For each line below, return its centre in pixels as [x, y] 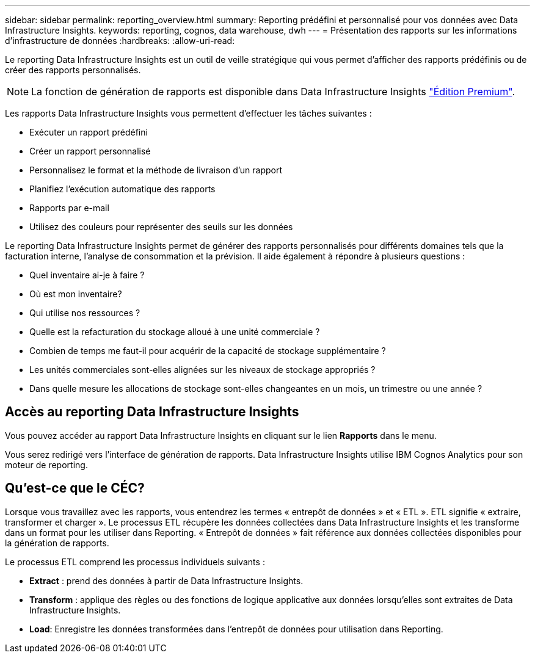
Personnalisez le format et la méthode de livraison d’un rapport [156, 170]
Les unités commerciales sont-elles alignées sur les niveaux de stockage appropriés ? [202, 370]
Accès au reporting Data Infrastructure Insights [152, 412]
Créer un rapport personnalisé [90, 151]
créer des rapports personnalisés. [73, 70]
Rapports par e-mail [69, 208]
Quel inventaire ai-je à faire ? [87, 275]
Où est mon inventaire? [76, 294]
